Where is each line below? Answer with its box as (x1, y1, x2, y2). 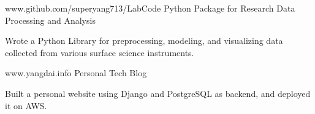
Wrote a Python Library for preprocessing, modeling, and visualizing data (5, 34, 283, 47)
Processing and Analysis (5, 13, 96, 26)
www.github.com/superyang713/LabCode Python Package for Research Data (5, 2, 295, 14)
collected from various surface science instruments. (5, 46, 194, 59)
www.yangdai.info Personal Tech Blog (5, 66, 147, 79)
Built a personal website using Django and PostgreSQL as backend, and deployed (5, 87, 311, 99)
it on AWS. (5, 99, 47, 112)
